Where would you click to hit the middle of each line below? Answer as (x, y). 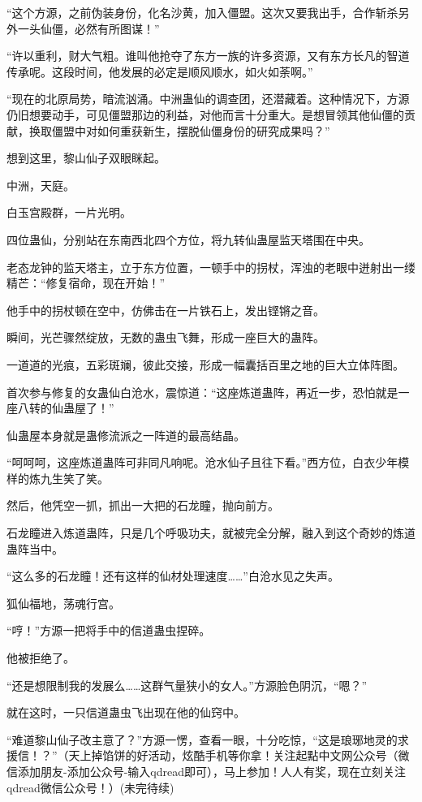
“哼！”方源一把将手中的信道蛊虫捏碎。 (109, 630)
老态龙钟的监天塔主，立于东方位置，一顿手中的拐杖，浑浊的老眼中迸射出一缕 (211, 267)
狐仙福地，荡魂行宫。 (63, 603)
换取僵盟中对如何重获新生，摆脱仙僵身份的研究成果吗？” (179, 130)
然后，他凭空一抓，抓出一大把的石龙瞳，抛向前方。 (143, 505)
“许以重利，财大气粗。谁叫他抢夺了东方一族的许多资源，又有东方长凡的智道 (208, 56)
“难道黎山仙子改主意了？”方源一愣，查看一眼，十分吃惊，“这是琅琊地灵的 (202, 739)
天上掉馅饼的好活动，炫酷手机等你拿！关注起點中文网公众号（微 (239, 755)
